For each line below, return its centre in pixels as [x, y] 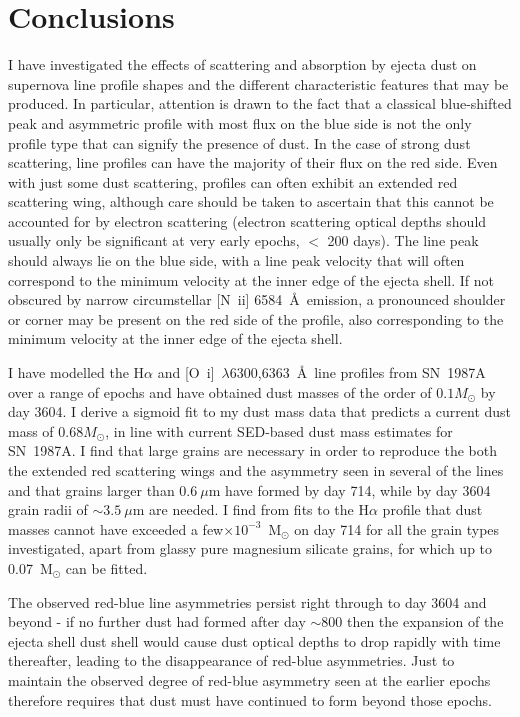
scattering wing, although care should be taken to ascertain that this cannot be [251, 201]
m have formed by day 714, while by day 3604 [349, 489]
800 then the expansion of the [412, 621]
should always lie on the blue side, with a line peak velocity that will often [236, 260]
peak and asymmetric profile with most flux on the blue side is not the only [240, 122]
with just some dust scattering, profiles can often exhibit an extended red [233, 181]
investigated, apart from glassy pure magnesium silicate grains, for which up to [250, 548]
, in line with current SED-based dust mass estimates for [279, 430]
